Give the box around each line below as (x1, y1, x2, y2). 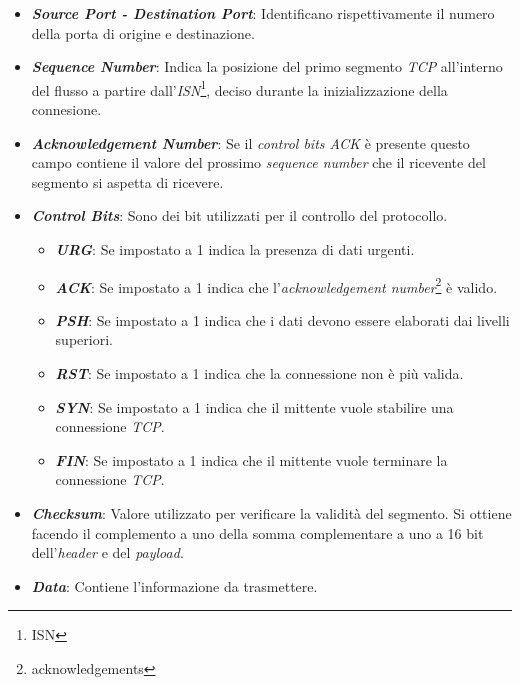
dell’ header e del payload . (31, 542, 184, 563)
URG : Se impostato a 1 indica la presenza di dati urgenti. (55, 239, 415, 259)
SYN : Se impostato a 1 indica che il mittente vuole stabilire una (55, 396, 454, 417)
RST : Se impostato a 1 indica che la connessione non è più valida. (55, 363, 464, 384)
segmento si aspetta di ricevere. (31, 171, 224, 192)
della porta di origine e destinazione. (31, 22, 255, 43)
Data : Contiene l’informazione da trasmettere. (31, 575, 318, 596)
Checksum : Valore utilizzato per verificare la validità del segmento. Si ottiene (31, 503, 512, 523)
